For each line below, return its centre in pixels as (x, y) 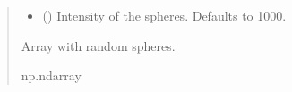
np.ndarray (51, 75)
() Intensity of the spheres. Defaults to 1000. (164, 15)
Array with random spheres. (98, 45)
